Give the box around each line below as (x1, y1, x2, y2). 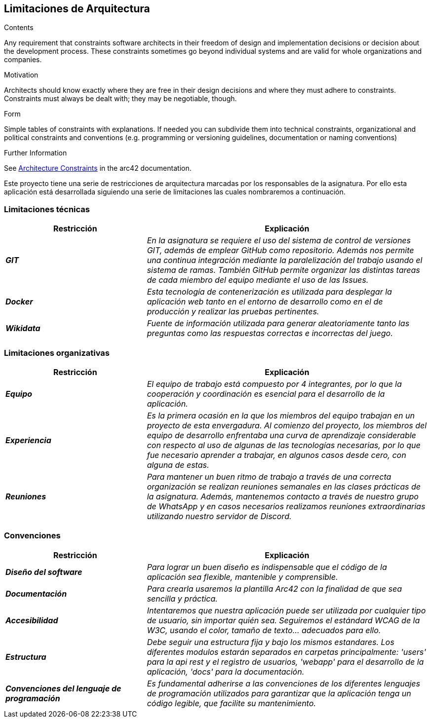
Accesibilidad (5, 615, 58, 625)
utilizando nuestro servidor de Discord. (147, 511, 292, 521)
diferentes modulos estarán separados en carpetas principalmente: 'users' (147, 646, 427, 657)
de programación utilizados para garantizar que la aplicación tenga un (147, 688, 411, 698)
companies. (4, 55, 42, 64)
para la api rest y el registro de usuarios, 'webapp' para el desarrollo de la (147, 656, 424, 667)
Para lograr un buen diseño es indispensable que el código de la (147, 562, 387, 572)
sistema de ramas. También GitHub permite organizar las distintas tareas (147, 265, 420, 275)
